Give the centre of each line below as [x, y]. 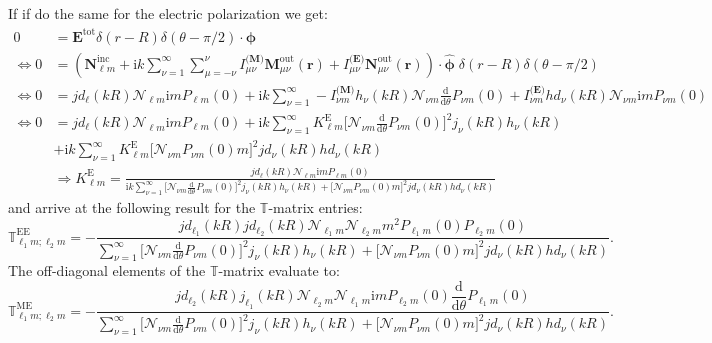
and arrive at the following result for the [132, 207]
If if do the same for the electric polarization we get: [168, 13]
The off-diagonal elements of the [107, 270]
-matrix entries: [315, 207]
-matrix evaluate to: [279, 270]
